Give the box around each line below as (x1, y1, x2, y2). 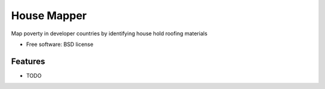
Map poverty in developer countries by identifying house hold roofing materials (11, 30, 208, 37)
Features (11, 56, 45, 66)
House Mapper (11, 9, 87, 22)
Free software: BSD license (26, 41, 93, 48)
